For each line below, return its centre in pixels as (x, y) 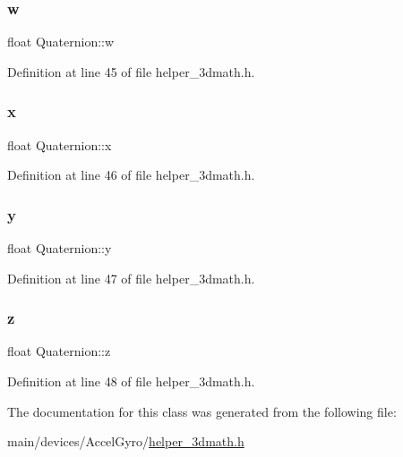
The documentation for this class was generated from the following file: (202, 411)
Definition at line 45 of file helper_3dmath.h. (131, 71)
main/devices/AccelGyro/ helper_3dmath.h (126, 441)
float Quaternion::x (60, 144)
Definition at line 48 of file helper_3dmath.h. (131, 381)
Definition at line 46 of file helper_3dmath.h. (131, 175)
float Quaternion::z (59, 351)
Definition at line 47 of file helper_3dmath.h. (131, 278)
